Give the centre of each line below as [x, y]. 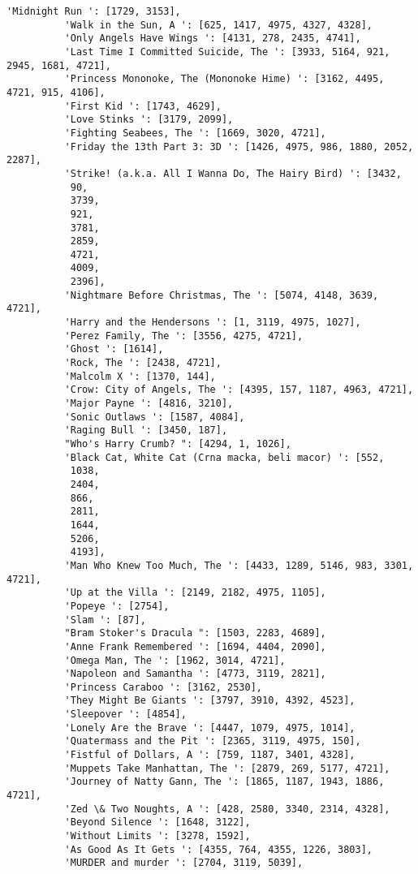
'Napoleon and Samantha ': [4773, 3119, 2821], [195, 674]
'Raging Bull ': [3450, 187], [146, 431]
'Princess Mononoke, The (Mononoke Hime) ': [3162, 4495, [224, 79]
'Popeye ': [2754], [117, 606]
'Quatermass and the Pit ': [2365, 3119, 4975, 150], [213, 741]
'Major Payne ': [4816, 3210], [149, 404]
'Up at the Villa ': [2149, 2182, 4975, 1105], [195, 593]
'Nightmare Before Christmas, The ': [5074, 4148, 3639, [222, 295]
